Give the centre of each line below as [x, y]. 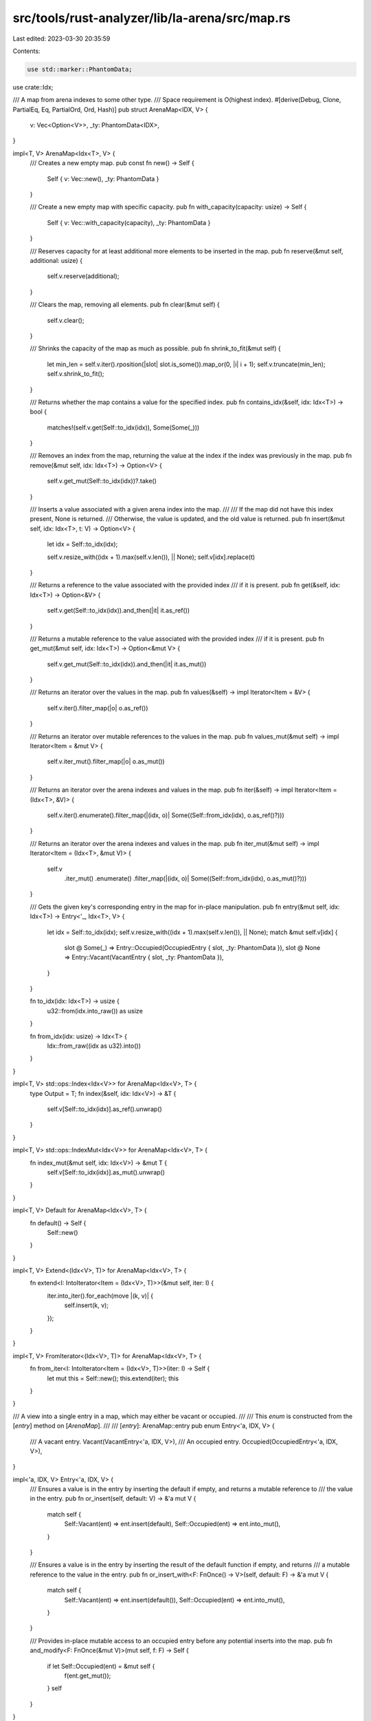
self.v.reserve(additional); [83, 276]
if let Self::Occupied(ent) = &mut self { [101, 1666]
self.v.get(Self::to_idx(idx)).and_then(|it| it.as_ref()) [119, 611]
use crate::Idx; [33, 87]
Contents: [26, 51]
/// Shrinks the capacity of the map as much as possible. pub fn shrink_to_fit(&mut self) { [155, 348]
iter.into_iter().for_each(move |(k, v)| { [100, 1296]
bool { [38, 412]
